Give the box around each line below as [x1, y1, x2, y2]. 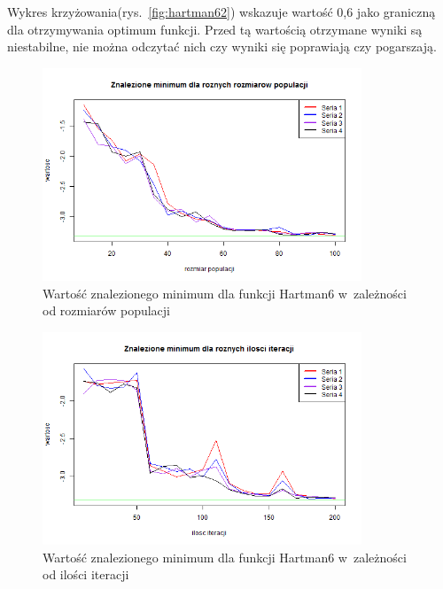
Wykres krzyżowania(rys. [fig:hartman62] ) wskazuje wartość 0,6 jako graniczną [7, 3, 436, 20]
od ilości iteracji [43, 565, 129, 584]
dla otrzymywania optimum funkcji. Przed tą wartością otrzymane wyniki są [7, 19, 423, 38]
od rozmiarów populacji [43, 301, 170, 320]
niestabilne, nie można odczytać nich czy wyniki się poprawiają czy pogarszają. [7, 37, 437, 56]
